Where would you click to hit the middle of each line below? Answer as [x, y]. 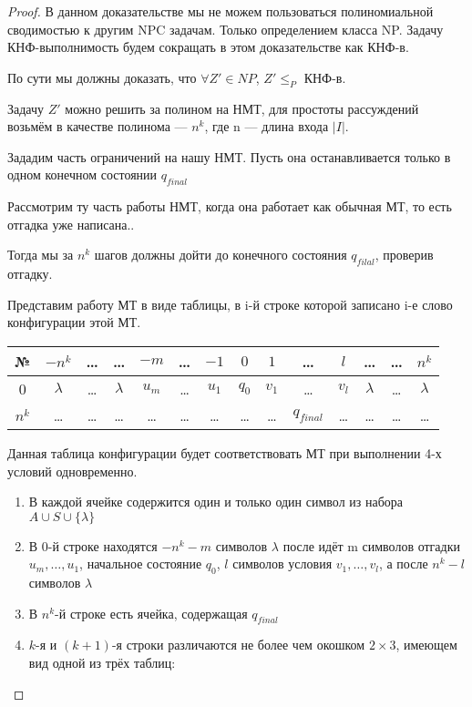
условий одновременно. [72, 471]
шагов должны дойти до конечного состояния [221, 255]
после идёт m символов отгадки [371, 545]
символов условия [282, 564]
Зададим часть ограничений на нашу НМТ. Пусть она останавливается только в [229, 156]
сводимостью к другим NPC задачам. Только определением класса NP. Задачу [226, 29]
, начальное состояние [141, 564]
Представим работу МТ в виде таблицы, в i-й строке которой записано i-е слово [230, 304]
